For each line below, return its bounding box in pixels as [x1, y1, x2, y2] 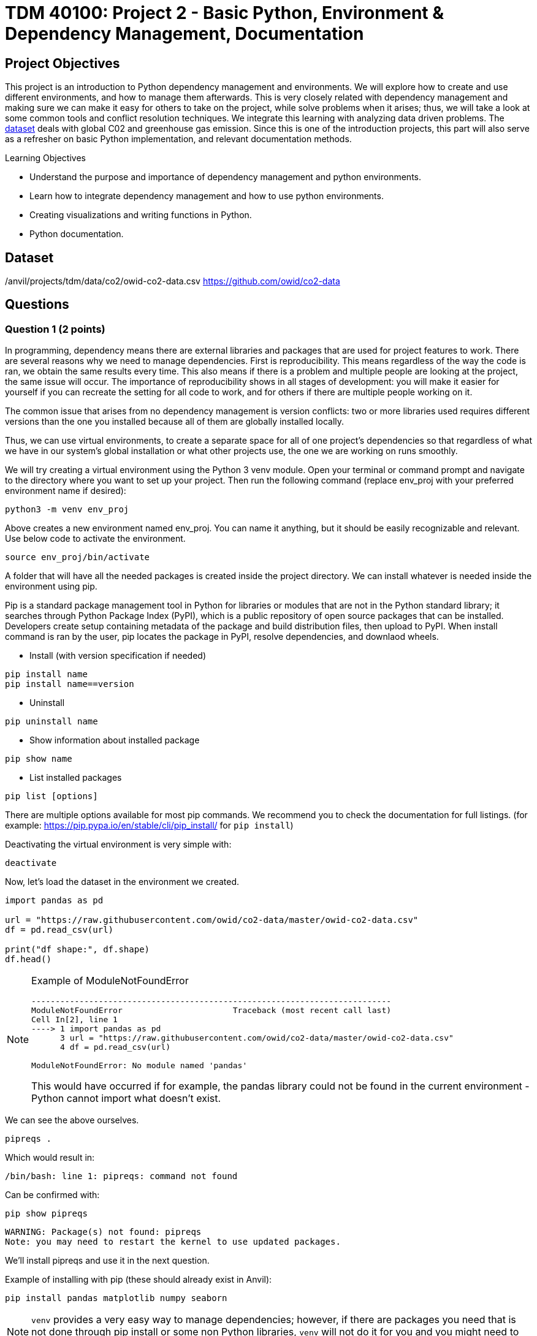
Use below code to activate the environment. [5, 533, 186, 544]
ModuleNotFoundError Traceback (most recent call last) [31, 1006, 392, 1015]
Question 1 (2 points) [5, 322, 105, 335]
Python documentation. [29, 229, 124, 240]
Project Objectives [5, 55, 120, 71]
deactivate [5, 858, 57, 868]
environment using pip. [5, 581, 97, 592]
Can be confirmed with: [5, 1190, 100, 1201]
